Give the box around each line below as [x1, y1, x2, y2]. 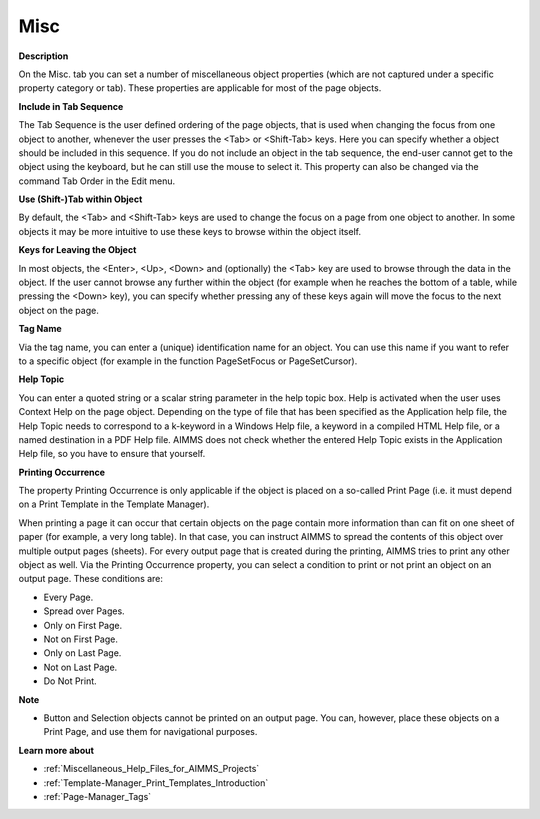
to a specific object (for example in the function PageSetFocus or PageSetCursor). [18, 355, 358, 367]
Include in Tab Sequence [18, 100, 124, 112]
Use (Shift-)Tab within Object [18, 193, 143, 205]
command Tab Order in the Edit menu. [18, 175, 176, 187]
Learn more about [18, 744, 95, 756]
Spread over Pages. [43, 605, 125, 617]
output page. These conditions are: [18, 573, 164, 585]
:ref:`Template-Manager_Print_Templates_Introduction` [43, 776, 269, 789]
